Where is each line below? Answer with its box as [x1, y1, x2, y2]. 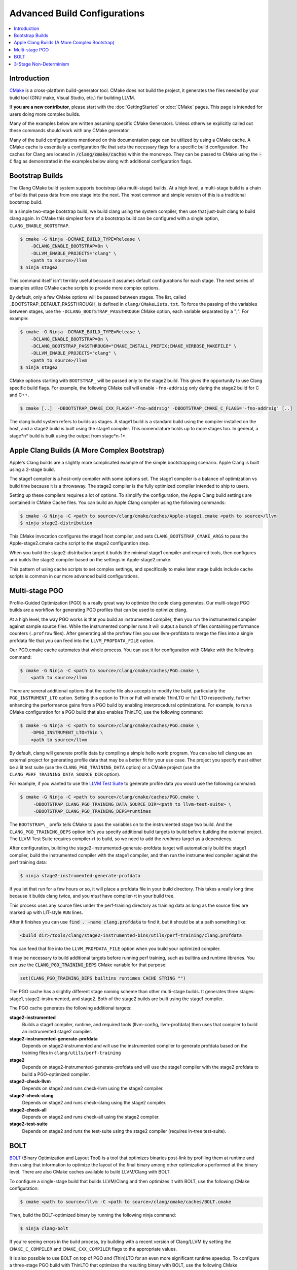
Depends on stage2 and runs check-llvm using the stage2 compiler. [22, 1085, 164, 1092]
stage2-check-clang [9, 1092, 54, 1098]
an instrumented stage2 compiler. [22, 1029, 92, 1035]
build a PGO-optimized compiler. [22, 1071, 90, 1077]
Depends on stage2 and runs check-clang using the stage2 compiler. [22, 1100, 167, 1106]
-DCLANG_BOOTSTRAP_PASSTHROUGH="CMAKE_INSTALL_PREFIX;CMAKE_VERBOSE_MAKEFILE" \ [30, 343, 237, 349]
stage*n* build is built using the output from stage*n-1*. [9, 432, 127, 439]
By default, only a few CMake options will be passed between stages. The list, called [9, 294, 187, 300]
